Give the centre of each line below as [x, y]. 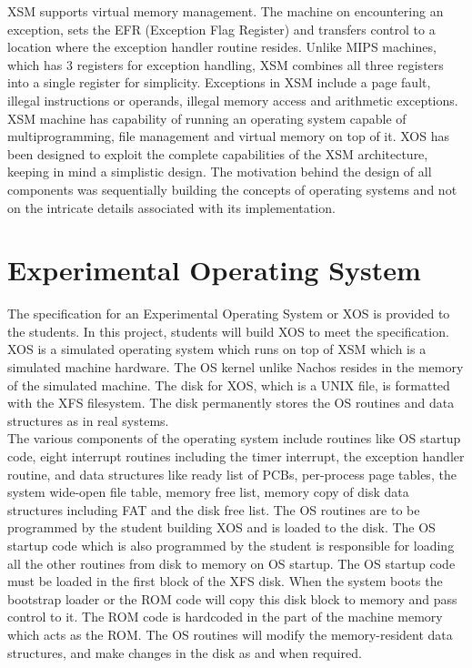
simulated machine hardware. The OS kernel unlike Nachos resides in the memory [236, 367]
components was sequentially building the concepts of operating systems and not [232, 189]
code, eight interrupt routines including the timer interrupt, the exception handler [236, 456]
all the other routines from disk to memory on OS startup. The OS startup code [231, 563]
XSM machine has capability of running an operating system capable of [207, 118]
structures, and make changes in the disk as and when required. [185, 652]
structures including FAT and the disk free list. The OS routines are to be [214, 509]
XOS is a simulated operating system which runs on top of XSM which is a [217, 349]
